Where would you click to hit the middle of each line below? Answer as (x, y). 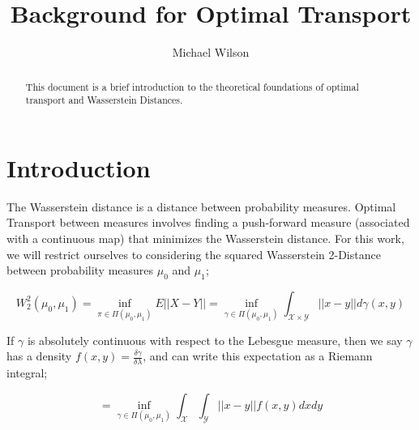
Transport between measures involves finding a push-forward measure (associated (208, 222)
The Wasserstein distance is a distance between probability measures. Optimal (201, 206)
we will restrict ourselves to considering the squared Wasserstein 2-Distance (194, 254)
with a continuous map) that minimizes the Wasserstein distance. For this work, (205, 238)
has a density (39, 356)
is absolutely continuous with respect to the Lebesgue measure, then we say (215, 340)
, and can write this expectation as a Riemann (258, 356)
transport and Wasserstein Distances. (104, 100)
